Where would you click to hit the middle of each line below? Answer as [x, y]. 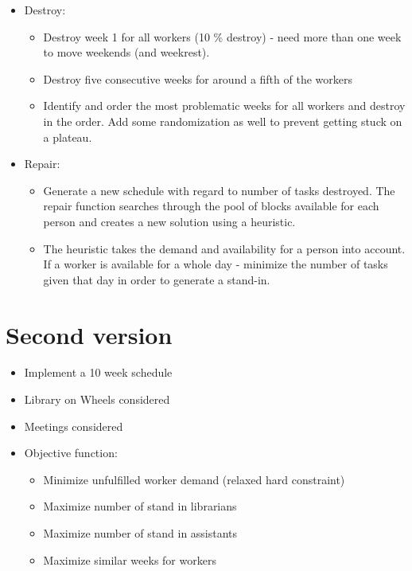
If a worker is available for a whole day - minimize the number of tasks [216, 264]
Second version [89, 334]
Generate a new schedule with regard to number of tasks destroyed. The [219, 190]
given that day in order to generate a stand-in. [157, 279]
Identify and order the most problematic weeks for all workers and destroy [224, 106]
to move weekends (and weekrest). [126, 52]
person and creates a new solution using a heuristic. [169, 221]
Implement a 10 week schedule [98, 372]
